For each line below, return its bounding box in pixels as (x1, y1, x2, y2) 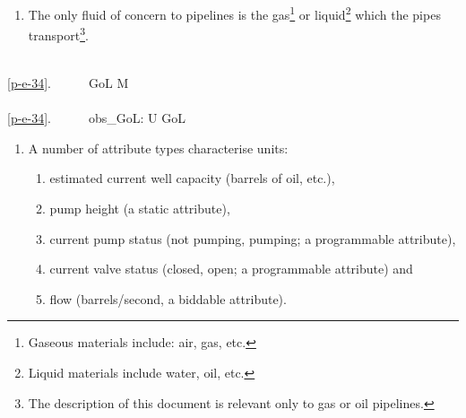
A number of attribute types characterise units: (28, 138, 289, 157)
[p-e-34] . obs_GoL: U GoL (7, 109, 186, 127)
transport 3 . (28, 23, 89, 44)
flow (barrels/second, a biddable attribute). (49, 289, 287, 308)
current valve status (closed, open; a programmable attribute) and (49, 259, 413, 278)
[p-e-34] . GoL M (7, 74, 129, 92)
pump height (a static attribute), (49, 199, 230, 218)
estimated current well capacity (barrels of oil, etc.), (49, 169, 335, 187)
